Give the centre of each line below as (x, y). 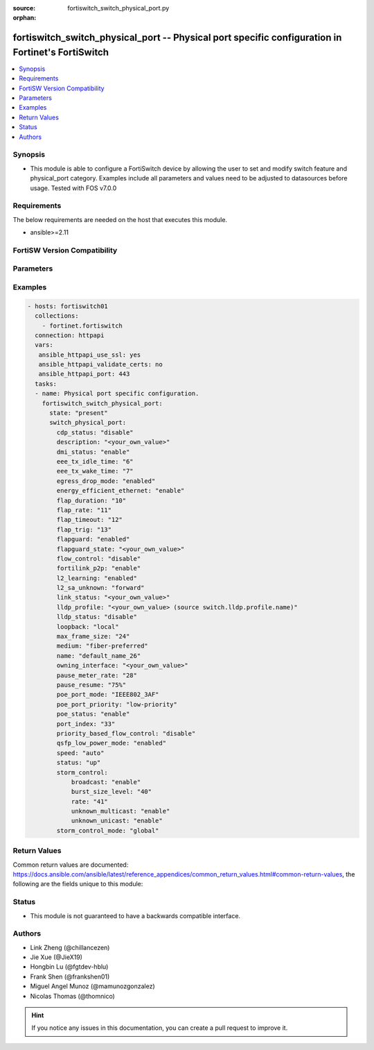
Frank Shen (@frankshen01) (70, 976)
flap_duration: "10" (91, 500)
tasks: (46, 384)
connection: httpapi (70, 335)
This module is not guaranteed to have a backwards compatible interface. (135, 915)
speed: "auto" (80, 753)
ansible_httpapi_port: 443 (84, 374)
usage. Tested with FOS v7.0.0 (73, 188)
